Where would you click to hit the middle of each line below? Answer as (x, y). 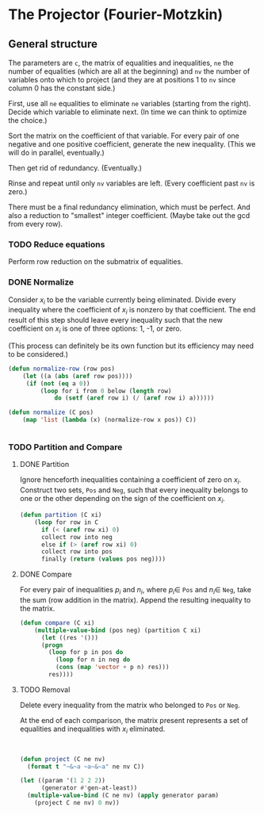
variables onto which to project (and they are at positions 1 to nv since (122, 80)
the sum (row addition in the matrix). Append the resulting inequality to (135, 599)
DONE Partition (44, 465)
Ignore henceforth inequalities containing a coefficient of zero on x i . (130, 481)
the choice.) (28, 120)
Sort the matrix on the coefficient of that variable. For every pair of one (124, 136)
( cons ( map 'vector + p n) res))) (112, 668)
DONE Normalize (41, 282)
